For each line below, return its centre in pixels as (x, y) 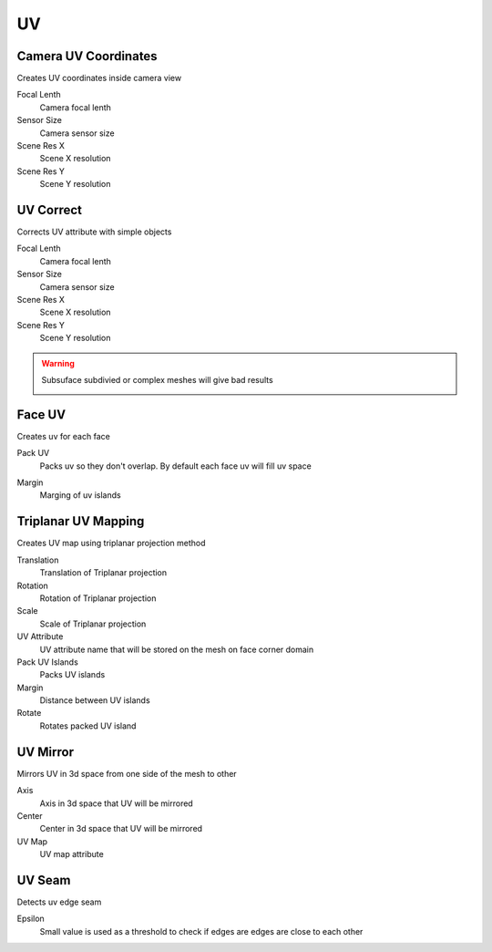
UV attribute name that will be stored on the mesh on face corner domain (177, 649)
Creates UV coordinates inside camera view (99, 78)
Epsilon (31, 919)
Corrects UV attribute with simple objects (94, 232)
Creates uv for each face (64, 436)
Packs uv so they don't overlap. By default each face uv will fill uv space (175, 466)
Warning (58, 363)
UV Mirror (46, 752)
